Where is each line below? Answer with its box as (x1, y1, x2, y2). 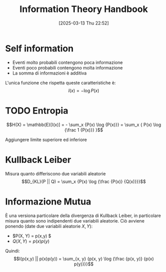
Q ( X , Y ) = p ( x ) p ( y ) (12, 238, 50, 244)
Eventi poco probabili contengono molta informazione (12, 64, 123, 70)
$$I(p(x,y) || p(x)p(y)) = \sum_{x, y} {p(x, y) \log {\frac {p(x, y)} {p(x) (13, 255, 154, 261)
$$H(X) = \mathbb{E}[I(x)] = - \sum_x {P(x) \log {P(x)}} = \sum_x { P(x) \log (6, 121, 161, 127)
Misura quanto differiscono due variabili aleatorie (5, 170, 106, 176)
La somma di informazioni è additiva (12, 70, 87, 76)
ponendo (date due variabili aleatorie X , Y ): (5, 223, 93, 229)
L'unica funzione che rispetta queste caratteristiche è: (5, 79, 116, 85)
